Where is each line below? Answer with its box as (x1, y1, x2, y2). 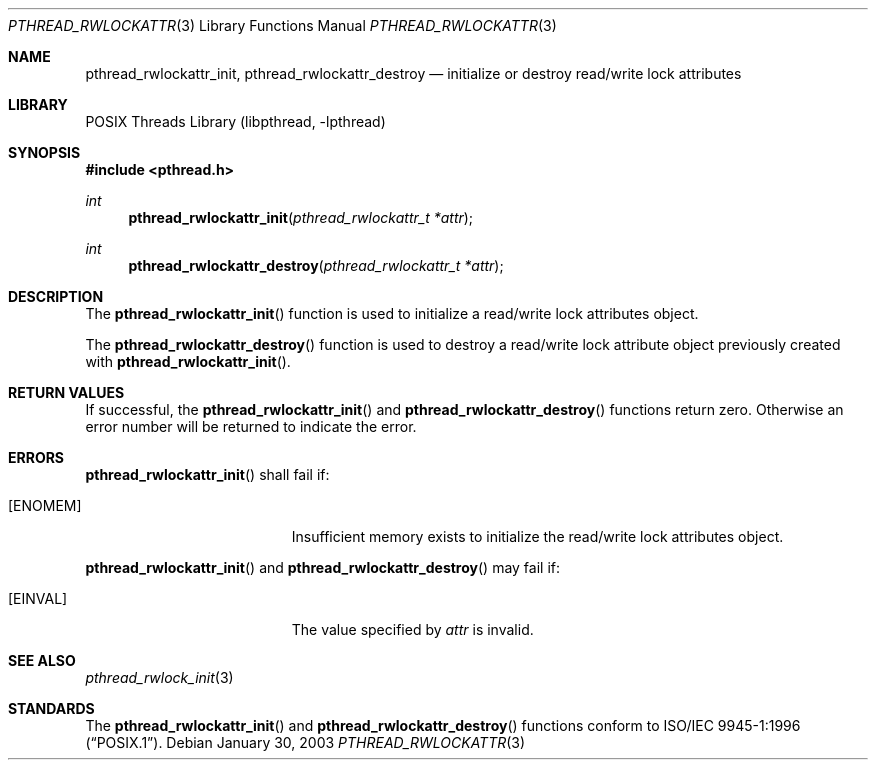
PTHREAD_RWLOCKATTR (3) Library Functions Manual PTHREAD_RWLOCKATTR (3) (8, 17, 557, 34)
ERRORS (8, 449, 65, 466)
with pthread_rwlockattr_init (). (85, 353, 291, 370)
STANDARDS (8, 700, 95, 717)
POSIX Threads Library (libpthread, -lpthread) (85, 113, 386, 130)
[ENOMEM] (8, 497, 82, 514)
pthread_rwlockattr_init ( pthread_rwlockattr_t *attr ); (128, 209, 474, 226)
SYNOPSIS (8, 144, 81, 161)
